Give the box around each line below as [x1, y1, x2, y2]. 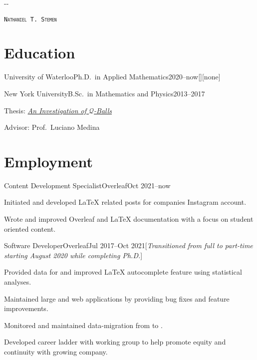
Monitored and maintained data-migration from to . [4, 320, 163, 330]
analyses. [4, 277, 31, 287]
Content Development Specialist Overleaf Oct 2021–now [4, 180, 171, 190]
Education [4, 42, 75, 63]
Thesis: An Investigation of [4, 105, 87, 115]
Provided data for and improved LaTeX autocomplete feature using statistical [4, 267, 242, 277]
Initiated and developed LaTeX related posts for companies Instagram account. [4, 197, 247, 207]
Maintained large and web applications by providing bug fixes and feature [4, 293, 230, 304]
